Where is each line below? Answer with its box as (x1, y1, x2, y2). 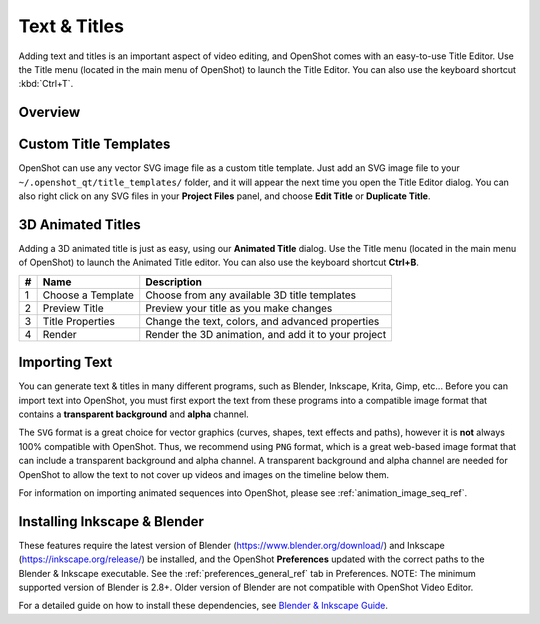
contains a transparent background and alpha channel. (18, 408, 249, 420)
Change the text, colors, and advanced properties (145, 314, 380, 328)
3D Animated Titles (18, 216, 142, 233)
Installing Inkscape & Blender (18, 513, 205, 530)
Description (145, 275, 203, 289)
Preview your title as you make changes (145, 301, 333, 315)
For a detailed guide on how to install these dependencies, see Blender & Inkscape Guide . (18, 600, 389, 612)
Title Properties (42, 314, 115, 328)
